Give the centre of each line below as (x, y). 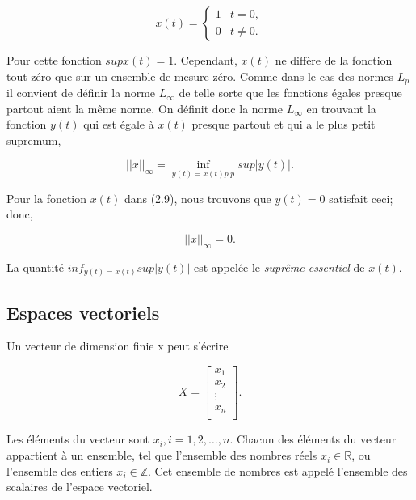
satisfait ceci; (361, 198)
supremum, (34, 140)
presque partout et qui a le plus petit (284, 124)
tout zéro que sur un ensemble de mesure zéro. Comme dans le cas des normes (200, 76)
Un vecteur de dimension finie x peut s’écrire (118, 346)
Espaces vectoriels (83, 312)
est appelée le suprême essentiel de (279, 267)
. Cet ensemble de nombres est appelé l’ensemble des (277, 470)
